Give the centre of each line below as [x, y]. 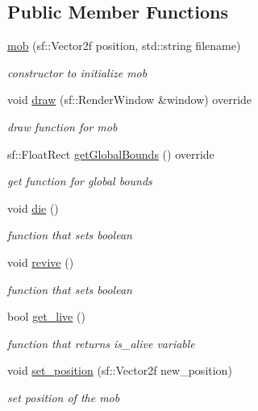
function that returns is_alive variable [101, 343]
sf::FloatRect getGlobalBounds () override [111, 154]
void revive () [41, 262]
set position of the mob [64, 397]
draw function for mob [62, 126]
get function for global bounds [80, 181]
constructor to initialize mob [77, 72]
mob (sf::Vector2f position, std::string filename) [124, 46]
